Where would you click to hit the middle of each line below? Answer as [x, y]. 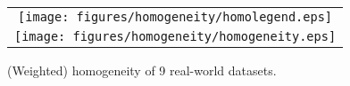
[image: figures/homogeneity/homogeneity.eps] [175, 36]
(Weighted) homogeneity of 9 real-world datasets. [142, 70]
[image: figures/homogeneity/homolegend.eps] [175, 17]
